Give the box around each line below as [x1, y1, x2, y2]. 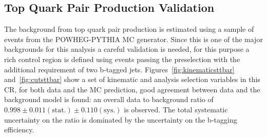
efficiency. [4, 124, 34, 135]
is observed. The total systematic [124, 104, 228, 114]
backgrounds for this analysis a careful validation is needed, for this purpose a [4, 44, 250, 54]
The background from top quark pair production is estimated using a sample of [4, 24, 254, 34]
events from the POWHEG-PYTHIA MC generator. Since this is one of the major [4, 33, 263, 44]
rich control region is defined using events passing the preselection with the [4, 53, 240, 64]
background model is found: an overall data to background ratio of [4, 94, 214, 105]
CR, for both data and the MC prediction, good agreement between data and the [4, 84, 260, 94]
